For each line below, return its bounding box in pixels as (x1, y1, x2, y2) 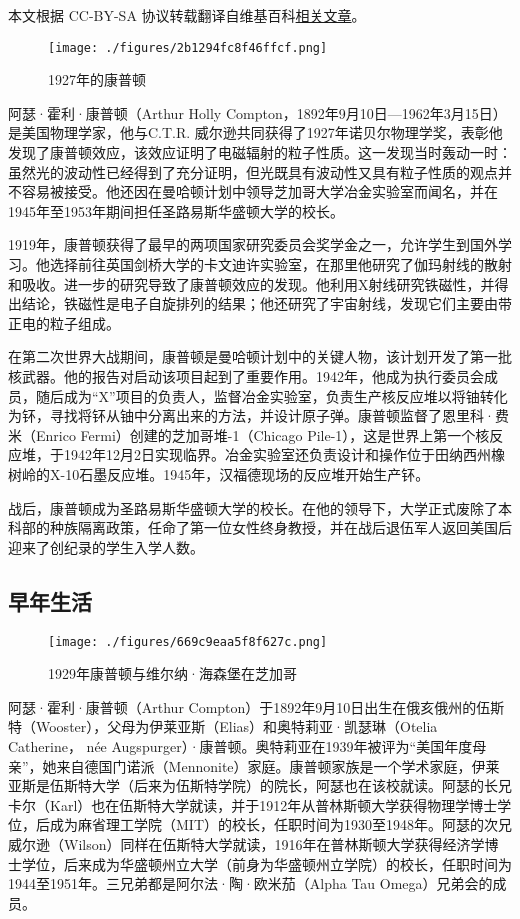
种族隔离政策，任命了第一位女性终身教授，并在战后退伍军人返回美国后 (49, 517, 512, 538)
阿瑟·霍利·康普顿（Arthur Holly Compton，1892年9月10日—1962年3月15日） (8, 102, 507, 123)
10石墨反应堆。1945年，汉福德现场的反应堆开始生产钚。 (65, 463, 430, 484)
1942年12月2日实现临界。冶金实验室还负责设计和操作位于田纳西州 (63, 444, 491, 465)
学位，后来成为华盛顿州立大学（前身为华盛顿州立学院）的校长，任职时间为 (21, 853, 512, 874)
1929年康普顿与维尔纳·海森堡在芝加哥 (48, 663, 297, 684)
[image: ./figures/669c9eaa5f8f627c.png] (48, 634, 328, 649)
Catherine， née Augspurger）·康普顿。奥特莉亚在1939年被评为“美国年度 (8, 735, 473, 756)
